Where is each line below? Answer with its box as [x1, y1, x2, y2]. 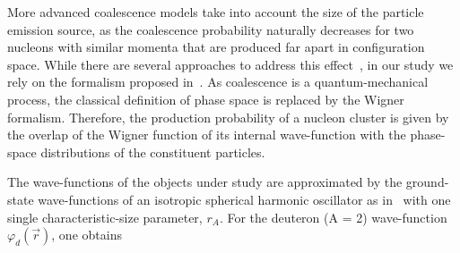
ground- [405, 173, 449, 191]
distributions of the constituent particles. [40, 142, 265, 161]
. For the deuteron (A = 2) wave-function [219, 207, 447, 226]
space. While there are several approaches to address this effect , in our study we [7, 55, 454, 73]
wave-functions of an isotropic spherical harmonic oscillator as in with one [38, 190, 451, 208]
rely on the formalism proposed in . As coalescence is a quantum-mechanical [7, 72, 429, 91]
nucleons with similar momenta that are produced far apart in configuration [7, 38, 425, 56]
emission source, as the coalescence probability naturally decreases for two [7, 20, 414, 38]
